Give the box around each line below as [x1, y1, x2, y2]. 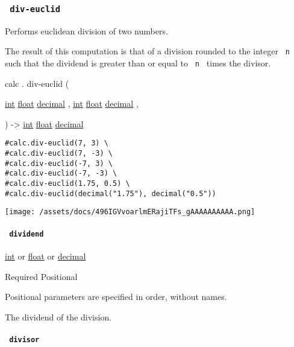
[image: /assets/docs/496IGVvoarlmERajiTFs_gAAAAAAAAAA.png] [5, 208, 255, 217]
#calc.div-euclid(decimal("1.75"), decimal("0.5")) [5, 189, 216, 198]
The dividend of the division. [5, 310, 112, 323]
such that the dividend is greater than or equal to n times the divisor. [5, 57, 271, 69]
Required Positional [5, 270, 78, 282]
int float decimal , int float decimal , [5, 97, 139, 110]
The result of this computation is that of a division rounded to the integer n [5, 45, 290, 57]
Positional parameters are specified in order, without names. [5, 290, 227, 303]
